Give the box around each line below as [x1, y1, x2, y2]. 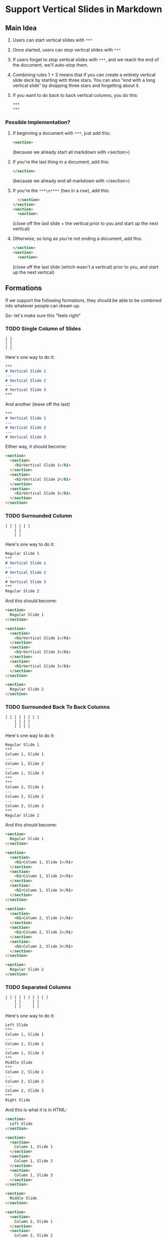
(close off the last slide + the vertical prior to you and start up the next [12, 221, 158, 227]
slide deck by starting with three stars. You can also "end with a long [12, 77, 155, 83]
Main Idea [5, 24, 37, 32]
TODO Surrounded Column [5, 512, 72, 519]
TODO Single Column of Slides [5, 325, 81, 332]
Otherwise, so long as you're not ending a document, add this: [12, 236, 142, 242]
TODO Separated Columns [5, 984, 72, 991]
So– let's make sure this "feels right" [5, 312, 81, 319]
